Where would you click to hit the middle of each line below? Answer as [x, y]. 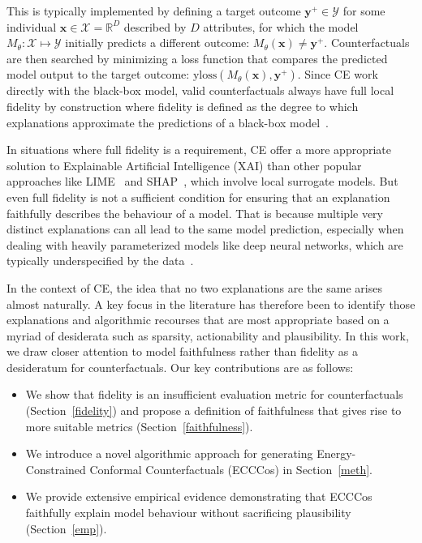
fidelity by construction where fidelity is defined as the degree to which [183, 106]
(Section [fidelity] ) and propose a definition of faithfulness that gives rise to [213, 410]
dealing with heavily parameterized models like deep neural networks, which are [205, 244]
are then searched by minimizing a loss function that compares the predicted [197, 58]
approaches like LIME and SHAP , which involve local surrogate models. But [202, 181]
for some [364, 11]
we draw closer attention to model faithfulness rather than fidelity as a [182, 351]
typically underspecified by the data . [100, 261]
